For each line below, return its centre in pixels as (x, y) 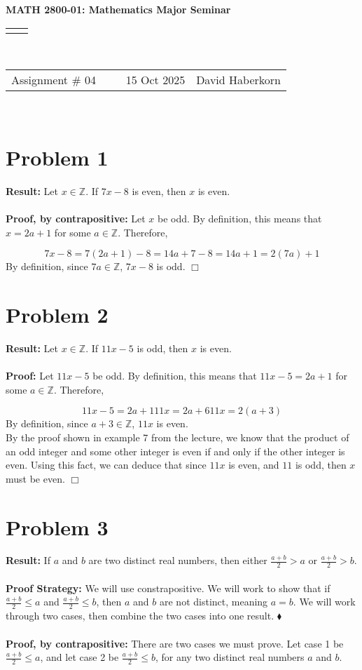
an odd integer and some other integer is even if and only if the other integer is (175, 451)
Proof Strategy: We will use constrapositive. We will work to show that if (168, 588)
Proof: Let (30, 376)
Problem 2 (57, 315)
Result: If (28, 560)
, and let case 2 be (79, 657)
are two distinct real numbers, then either (178, 560)
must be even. (35, 478)
